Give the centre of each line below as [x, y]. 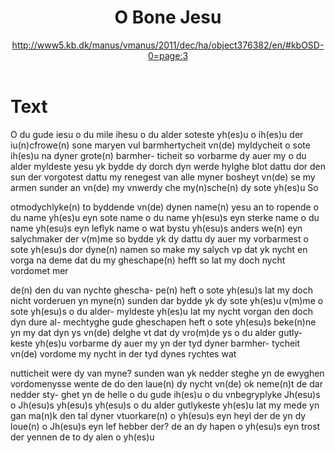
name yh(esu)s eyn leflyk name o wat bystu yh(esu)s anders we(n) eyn [156, 228]
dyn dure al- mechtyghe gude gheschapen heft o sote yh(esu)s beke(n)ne [163, 322]
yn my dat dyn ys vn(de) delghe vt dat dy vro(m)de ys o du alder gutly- [156, 332]
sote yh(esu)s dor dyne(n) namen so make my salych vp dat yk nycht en [159, 249]
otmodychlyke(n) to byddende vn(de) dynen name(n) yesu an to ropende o [164, 207]
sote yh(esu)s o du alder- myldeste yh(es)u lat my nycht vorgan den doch [162, 311]
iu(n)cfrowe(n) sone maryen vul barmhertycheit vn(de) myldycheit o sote [160, 145]
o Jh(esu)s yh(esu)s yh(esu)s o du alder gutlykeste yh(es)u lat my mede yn [165, 405]
